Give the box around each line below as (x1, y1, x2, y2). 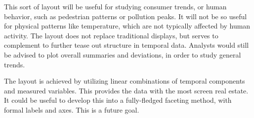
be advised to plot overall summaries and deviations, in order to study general (4, 49, 241, 59)
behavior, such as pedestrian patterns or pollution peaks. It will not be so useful (4, 11, 247, 21)
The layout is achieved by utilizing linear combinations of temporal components (4, 76, 245, 86)
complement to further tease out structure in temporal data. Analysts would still (4, 40, 249, 50)
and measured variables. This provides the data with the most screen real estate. (4, 85, 249, 95)
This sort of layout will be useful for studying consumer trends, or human (4, 1, 227, 11)
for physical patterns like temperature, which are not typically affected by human (4, 21, 251, 31)
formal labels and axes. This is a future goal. (4, 104, 139, 115)
